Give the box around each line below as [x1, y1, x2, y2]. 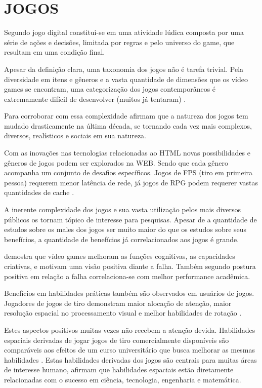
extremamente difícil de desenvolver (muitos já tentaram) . [4, 93, 186, 104]
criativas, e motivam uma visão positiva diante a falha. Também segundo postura [4, 261, 256, 271]
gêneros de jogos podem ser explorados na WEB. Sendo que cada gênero [4, 157, 229, 168]
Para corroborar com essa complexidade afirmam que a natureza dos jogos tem [4, 110, 248, 121]
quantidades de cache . [4, 187, 74, 198]
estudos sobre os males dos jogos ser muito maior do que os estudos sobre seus [4, 224, 247, 235]
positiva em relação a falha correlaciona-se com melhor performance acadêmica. [4, 270, 250, 281]
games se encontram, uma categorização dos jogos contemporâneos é [4, 84, 216, 94]
